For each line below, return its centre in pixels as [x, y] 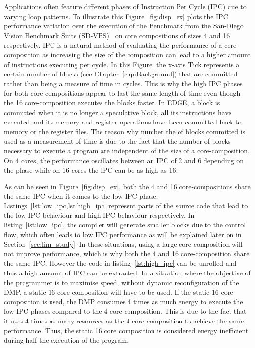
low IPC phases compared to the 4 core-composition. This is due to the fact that [125, 311]
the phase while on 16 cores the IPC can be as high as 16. [91, 170]
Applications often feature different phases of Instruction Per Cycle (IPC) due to [125, 6]
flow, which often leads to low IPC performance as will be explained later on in [123, 234]
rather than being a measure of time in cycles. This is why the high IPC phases [123, 83]
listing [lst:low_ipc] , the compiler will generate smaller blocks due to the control [125, 225]
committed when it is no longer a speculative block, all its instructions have [118, 112]
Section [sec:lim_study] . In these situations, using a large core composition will [123, 244]
